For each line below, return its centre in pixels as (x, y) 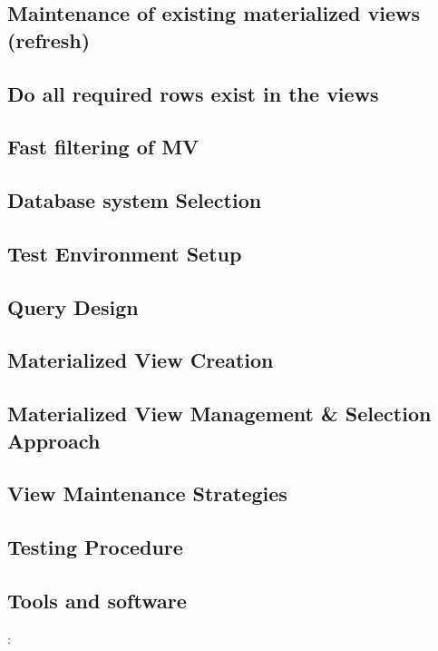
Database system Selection (135, 200)
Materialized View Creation (141, 360)
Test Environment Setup (125, 253)
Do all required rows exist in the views (193, 93)
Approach (54, 440)
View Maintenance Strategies (147, 493)
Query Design (73, 306)
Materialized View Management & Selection (219, 414)
